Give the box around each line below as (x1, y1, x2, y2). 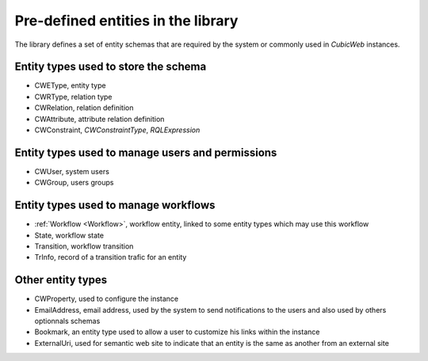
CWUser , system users (34, 166, 110, 176)
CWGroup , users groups (34, 178, 114, 188)
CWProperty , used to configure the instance (34, 294, 179, 304)
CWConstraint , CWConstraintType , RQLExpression (34, 125, 201, 135)
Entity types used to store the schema (14, 60, 207, 74)
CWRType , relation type (34, 92, 113, 101)
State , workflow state (34, 230, 105, 240)
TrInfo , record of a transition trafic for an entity (34, 253, 187, 262)
